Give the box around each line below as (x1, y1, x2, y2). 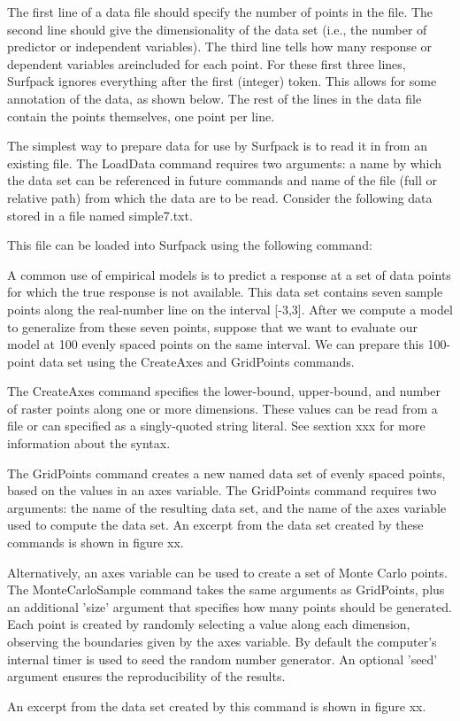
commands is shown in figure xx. (7, 533, 184, 552)
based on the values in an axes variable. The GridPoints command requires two (7, 481, 437, 500)
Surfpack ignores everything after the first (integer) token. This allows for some (7, 72, 437, 90)
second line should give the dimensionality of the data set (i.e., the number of (7, 19, 427, 38)
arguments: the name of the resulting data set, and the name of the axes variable (7, 498, 447, 516)
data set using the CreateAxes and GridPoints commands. (39, 352, 355, 370)
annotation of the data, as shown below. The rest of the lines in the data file (7, 89, 422, 107)
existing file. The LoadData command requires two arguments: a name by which (7, 153, 442, 172)
